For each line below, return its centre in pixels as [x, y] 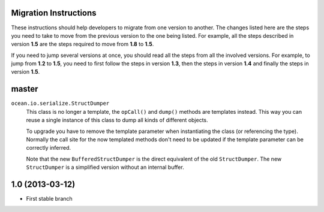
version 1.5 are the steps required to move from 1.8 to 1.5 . [82, 44]
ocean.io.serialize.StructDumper [60, 104]
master [25, 89]
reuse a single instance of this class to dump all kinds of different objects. [117, 120]
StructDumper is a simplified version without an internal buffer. [105, 167]
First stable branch [49, 199]
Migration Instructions [54, 13]
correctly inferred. [49, 148]
